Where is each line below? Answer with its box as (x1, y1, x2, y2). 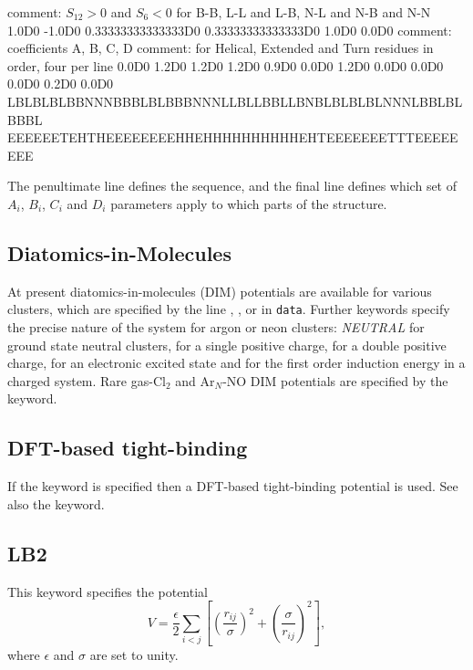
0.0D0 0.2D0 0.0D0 (7, 74, 114, 93)
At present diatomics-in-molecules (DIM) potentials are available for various (7, 281, 432, 300)
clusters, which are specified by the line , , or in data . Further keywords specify (7, 299, 450, 319)
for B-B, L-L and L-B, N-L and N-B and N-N (176, 3, 431, 21)
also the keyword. (7, 494, 105, 513)
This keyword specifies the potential (7, 581, 208, 601)
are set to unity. (89, 645, 179, 665)
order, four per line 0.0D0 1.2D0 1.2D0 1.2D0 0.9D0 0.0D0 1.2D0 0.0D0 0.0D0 (7, 56, 444, 75)
